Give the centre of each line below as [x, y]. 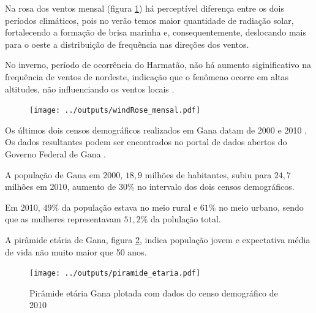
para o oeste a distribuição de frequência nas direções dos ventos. [127, 44]
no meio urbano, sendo [261, 207]
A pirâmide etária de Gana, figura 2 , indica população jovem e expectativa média [158, 239]
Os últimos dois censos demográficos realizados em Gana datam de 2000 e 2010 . [156, 130]
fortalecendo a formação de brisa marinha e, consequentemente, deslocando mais [156, 32]
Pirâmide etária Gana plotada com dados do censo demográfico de [154, 292]
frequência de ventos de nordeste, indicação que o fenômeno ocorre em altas [147, 76]
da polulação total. [186, 219]
